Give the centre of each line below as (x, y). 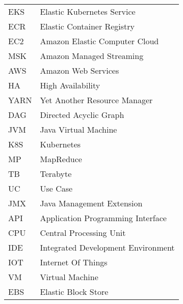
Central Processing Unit (83, 233)
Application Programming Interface (103, 218)
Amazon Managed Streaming (92, 56)
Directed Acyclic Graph (82, 115)
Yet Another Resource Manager (96, 100)
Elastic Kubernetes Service (88, 11)
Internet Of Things (74, 262)
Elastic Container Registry (87, 26)
